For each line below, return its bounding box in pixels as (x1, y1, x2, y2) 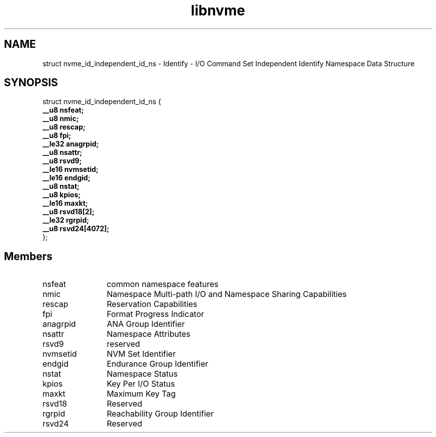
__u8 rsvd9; (42, 156, 82, 165)
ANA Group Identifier (107, 319, 185, 329)
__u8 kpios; (42, 190, 81, 199)
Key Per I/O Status (107, 379, 175, 389)
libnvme (191, 2, 245, 19)
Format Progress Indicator (107, 309, 205, 319)
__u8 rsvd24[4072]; (42, 224, 109, 233)
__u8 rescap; (42, 123, 86, 132)
